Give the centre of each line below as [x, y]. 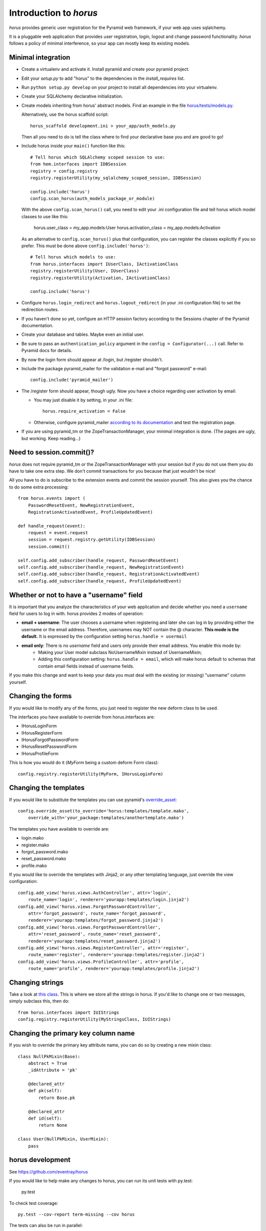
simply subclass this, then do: [39, 1001]
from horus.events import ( [52, 498]
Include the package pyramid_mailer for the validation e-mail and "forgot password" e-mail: [114, 368]
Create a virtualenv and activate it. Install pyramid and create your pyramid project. [105, 69]
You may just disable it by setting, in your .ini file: [83, 400]
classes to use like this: [45, 216]
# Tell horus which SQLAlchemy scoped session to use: [98, 157]
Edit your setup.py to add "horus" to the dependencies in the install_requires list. [103, 78]
